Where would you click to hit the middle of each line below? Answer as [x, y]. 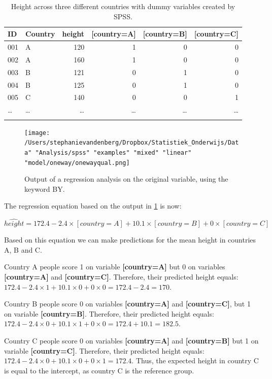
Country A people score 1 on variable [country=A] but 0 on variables [115, 267]
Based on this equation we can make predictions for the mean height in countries [130, 240]
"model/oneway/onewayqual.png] [77, 163]
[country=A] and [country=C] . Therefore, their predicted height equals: [121, 277]
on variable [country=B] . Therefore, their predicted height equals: [109, 313]
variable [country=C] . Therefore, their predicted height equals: [104, 350]
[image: [37, 133]
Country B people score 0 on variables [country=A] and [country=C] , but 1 [127, 304]
